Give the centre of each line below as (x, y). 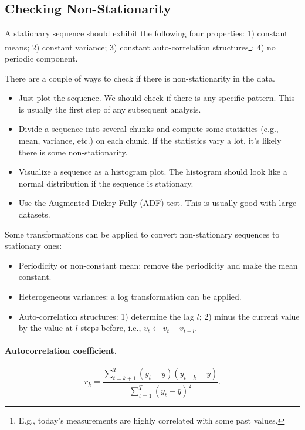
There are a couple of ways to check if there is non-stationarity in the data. (140, 78)
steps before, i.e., (111, 328)
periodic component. (41, 58)
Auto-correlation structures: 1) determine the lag (106, 316)
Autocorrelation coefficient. (61, 351)
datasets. (34, 214)
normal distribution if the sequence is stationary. (106, 183)
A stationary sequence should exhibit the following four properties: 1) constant (146, 33)
